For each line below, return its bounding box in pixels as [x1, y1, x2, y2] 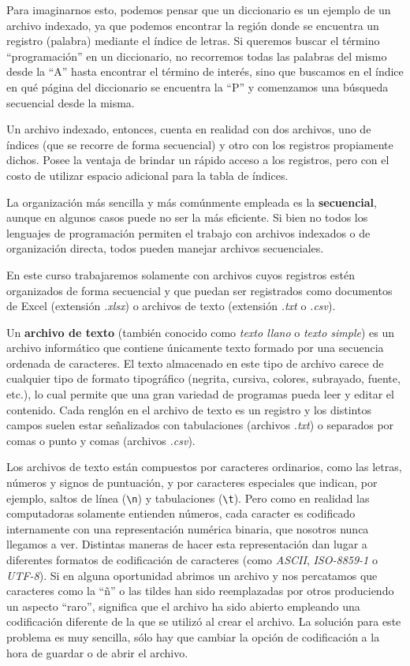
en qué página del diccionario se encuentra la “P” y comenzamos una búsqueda [6, 78, 389, 95]
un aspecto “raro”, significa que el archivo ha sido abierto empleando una [6, 597, 360, 614]
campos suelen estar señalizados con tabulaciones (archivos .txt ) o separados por [6, 417, 394, 433]
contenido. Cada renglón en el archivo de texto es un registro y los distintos [6, 401, 371, 417]
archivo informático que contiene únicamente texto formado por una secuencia [6, 339, 384, 356]
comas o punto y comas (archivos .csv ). [6, 432, 196, 448]
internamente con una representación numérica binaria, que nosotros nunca [6, 520, 369, 537]
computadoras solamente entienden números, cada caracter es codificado [6, 505, 356, 522]
